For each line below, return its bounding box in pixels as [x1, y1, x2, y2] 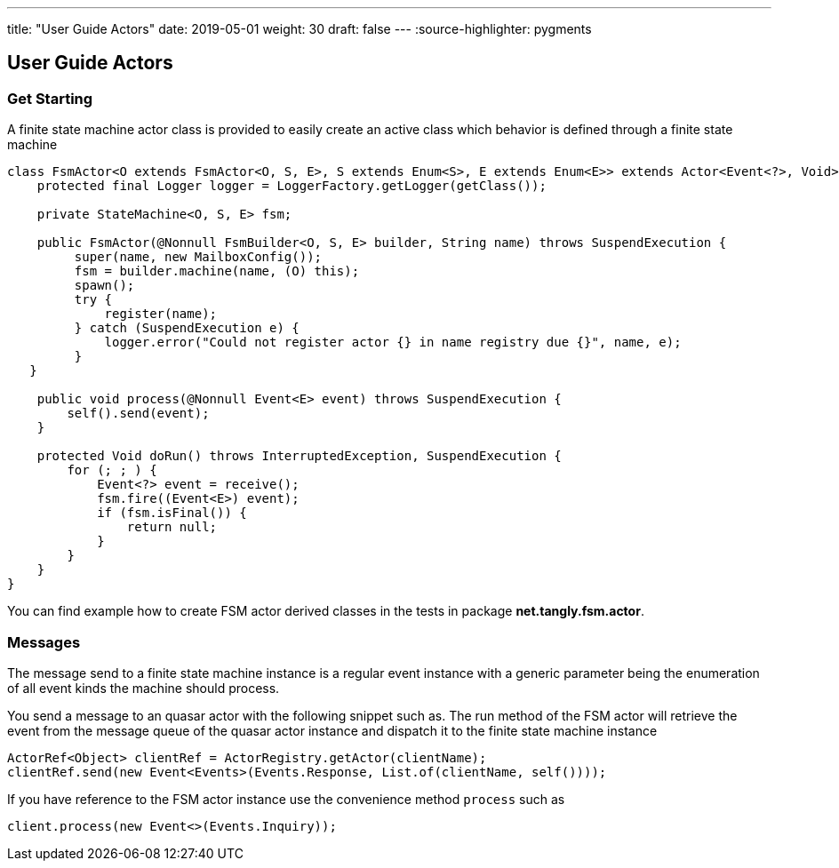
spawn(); [74, 278, 135, 293]
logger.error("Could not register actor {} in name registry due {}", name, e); [104, 335, 682, 350]
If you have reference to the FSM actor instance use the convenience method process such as [7, 791, 565, 807]
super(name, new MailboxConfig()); [74, 250, 323, 265]
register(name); [104, 307, 218, 322]
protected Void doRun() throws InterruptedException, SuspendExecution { [36, 449, 562, 464]
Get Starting [7, 89, 93, 108]
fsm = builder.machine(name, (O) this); [74, 264, 360, 279]
